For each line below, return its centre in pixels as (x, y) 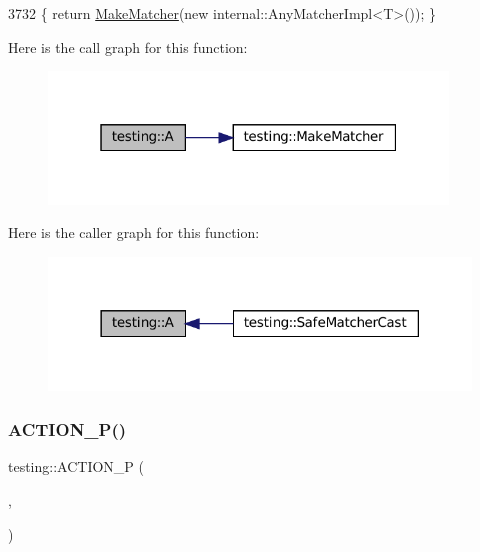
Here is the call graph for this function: (128, 46)
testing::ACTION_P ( (76, 466)
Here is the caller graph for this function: (134, 232)
